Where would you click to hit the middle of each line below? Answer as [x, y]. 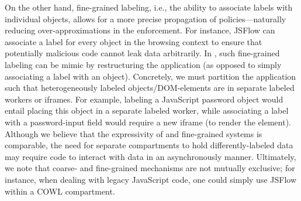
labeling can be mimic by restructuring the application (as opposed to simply [143, 64]
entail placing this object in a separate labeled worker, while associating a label [147, 110]
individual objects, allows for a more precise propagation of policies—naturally [146, 18]
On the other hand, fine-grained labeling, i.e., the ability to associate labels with [149, 7]
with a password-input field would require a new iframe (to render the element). [148, 122]
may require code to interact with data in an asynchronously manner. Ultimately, [150, 156]
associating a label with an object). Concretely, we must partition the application [150, 76]
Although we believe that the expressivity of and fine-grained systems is [134, 133]
